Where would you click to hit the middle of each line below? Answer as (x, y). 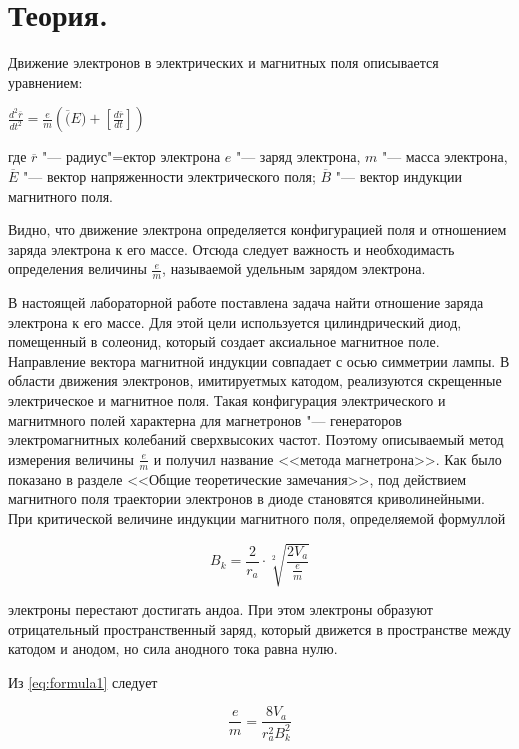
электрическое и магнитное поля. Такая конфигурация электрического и (227, 400)
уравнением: (45, 81)
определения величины (77, 268)
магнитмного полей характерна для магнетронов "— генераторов (205, 419)
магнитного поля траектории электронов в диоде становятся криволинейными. (246, 498)
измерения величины (71, 458)
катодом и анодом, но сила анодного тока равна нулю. (173, 648)
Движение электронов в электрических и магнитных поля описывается (223, 62)
